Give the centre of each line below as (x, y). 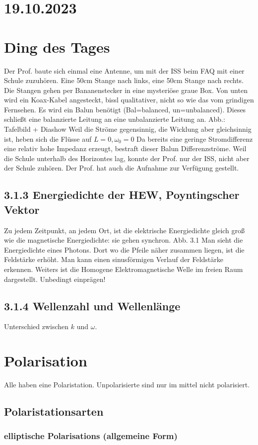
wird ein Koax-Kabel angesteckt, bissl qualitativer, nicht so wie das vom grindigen (129, 100)
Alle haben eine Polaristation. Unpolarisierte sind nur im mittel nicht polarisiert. (127, 385)
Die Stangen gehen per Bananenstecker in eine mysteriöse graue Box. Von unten (126, 90)
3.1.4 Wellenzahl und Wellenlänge (92, 306)
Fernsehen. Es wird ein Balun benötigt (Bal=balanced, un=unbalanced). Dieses (125, 109)
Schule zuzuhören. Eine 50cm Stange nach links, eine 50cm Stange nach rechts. (124, 80)
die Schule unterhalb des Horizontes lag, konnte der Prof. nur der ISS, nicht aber (127, 158)
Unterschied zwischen (36, 326)
